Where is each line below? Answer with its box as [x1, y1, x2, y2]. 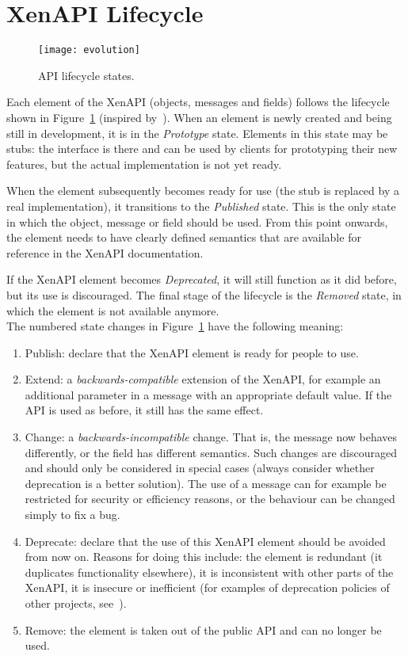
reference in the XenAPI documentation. [6, 244, 204, 261]
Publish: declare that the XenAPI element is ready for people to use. [25, 344, 359, 360]
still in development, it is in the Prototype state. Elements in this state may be [6, 124, 388, 141]
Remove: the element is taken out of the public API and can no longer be [25, 621, 382, 638]
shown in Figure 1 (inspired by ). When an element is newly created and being [6, 109, 392, 125]
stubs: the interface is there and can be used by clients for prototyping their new [6, 140, 398, 157]
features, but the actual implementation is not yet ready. [6, 155, 282, 172]
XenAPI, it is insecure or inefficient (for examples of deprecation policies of [25, 579, 390, 596]
